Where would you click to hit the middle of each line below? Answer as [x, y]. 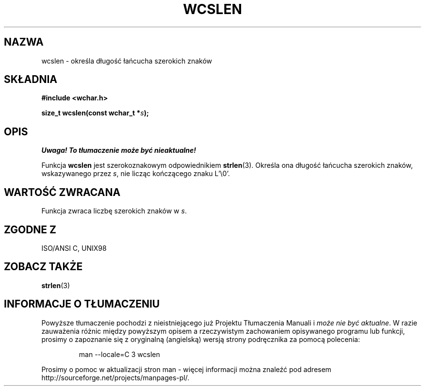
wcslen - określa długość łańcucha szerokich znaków [127, 61]
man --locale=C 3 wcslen [119, 354]
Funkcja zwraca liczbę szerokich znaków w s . [114, 211]
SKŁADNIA [31, 80]
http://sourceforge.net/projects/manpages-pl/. [115, 377]
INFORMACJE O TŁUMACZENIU [82, 304]
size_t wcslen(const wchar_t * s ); [95, 113]
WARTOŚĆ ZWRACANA [62, 192]
